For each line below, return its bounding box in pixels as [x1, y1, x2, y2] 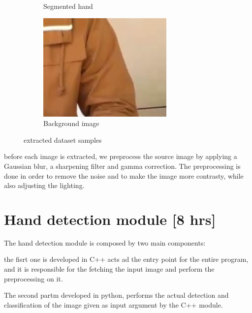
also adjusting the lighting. [4, 180, 85, 190]
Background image [43, 118, 99, 128]
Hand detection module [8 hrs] [4, 209, 216, 229]
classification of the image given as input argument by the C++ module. [4, 299, 223, 310]
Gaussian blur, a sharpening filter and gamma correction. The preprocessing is [4, 160, 241, 171]
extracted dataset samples [24, 134, 102, 145]
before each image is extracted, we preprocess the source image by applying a [4, 151, 237, 161]
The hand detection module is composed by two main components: [4, 237, 206, 248]
